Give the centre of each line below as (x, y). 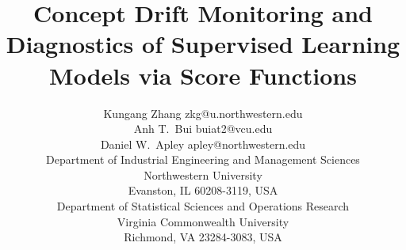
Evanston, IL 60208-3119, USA (203, 190)
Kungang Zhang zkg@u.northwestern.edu (203, 113)
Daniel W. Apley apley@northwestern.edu (203, 144)
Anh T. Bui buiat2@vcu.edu (203, 129)
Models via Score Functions (203, 75)
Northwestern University (203, 174)
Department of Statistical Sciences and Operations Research (203, 206)
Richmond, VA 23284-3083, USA (203, 237)
